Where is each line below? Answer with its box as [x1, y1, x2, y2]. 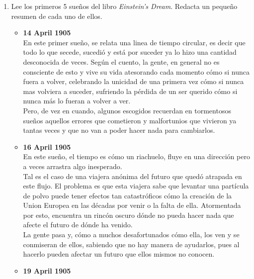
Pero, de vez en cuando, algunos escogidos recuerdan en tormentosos [23, 105, 231, 115]
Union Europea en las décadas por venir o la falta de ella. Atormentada [23, 200, 241, 210]
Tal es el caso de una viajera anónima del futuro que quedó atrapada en [23, 171, 242, 181]
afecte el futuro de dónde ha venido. [23, 219, 133, 230]
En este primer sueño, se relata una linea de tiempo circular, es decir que [23, 37, 246, 47]
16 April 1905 [23, 141, 71, 152]
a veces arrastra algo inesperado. [23, 161, 122, 171]
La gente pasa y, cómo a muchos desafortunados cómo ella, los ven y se [23, 229, 240, 240]
